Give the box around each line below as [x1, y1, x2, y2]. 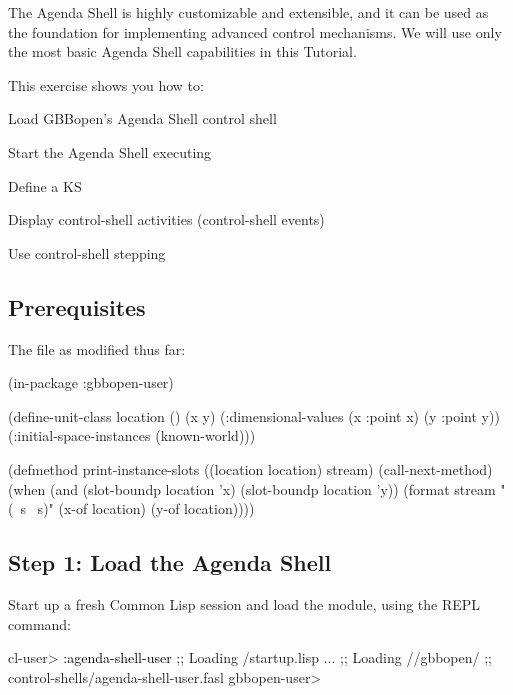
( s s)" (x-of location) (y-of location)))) [8, 498, 255, 519]
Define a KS [8, 175, 82, 196]
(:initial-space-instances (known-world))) [8, 425, 256, 446]
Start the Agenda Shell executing [8, 141, 212, 162]
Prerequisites [8, 291, 146, 322]
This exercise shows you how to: [8, 74, 204, 95]
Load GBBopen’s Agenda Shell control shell [8, 108, 277, 129]
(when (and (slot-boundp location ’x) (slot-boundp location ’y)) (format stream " [8, 478, 506, 499]
